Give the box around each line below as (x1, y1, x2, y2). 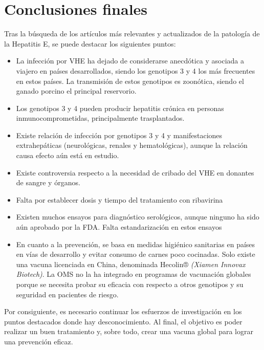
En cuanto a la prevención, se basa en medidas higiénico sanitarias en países (16, 238, 255, 249)
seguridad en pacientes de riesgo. (16, 289, 119, 299)
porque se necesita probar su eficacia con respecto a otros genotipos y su (16, 279, 244, 289)
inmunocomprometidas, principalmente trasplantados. (16, 113, 185, 123)
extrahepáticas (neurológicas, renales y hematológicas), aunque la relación (16, 140, 248, 150)
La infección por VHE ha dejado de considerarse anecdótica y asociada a (16, 55, 245, 66)
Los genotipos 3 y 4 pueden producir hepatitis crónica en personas (16, 102, 224, 113)
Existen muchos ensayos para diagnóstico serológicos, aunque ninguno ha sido (16, 211, 259, 222)
